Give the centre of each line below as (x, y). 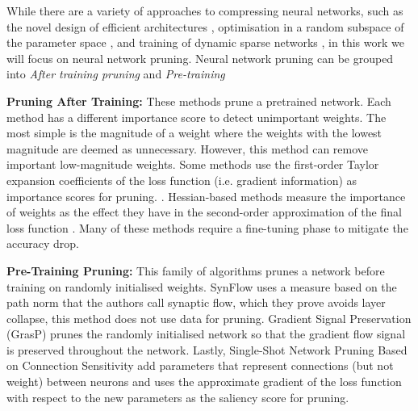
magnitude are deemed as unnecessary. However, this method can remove (188, 148)
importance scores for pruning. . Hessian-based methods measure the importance (206, 196)
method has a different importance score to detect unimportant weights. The (196, 117)
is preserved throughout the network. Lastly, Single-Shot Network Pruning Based (207, 349)
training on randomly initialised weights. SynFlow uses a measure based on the (202, 286)
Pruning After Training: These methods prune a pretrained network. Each (199, 101)
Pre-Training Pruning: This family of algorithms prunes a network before (196, 270)
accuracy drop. (43, 243)
